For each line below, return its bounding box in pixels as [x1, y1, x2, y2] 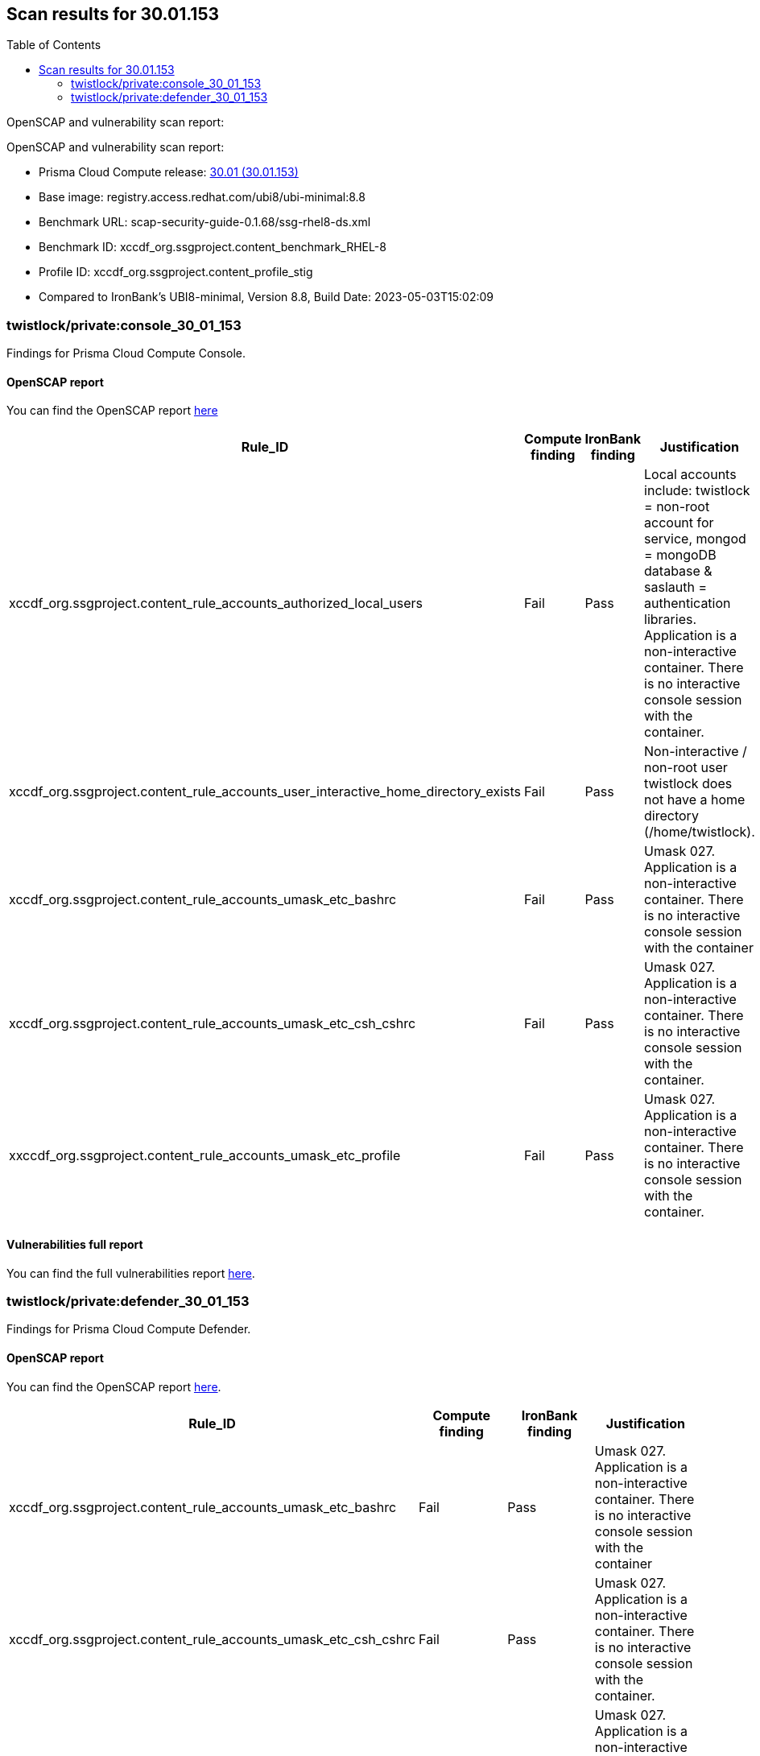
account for [644, 514, 714, 531]
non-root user [644, 759, 728, 776]
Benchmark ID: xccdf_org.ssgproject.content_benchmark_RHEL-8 [39, 240, 386, 254]
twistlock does [644, 775, 733, 792]
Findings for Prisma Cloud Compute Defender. [6, 1322, 251, 1337]
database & [644, 563, 712, 580]
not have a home [644, 791, 746, 808]
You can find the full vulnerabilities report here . [6, 1266, 255, 1280]
